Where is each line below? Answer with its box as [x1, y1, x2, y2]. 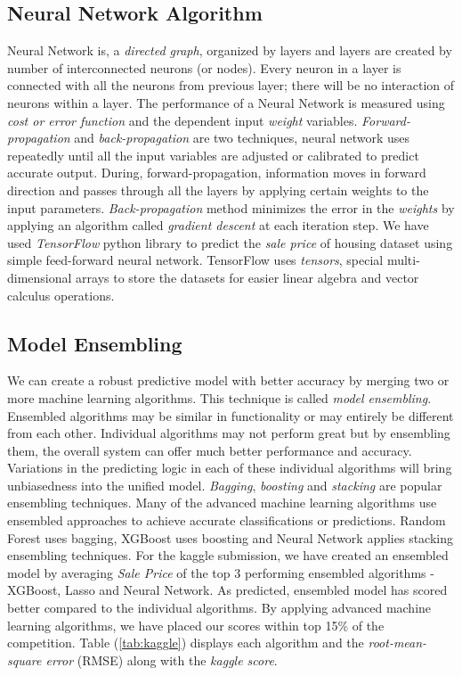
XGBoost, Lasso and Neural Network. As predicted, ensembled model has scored [7, 581, 448, 599]
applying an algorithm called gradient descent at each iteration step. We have [7, 216, 429, 235]
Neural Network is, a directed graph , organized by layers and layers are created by [7, 41, 452, 60]
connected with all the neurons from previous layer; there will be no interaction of [7, 76, 455, 95]
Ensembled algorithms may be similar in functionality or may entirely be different [7, 406, 454, 425]
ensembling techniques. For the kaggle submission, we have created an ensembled [7, 546, 449, 565]
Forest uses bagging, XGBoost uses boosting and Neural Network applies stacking [7, 528, 454, 547]
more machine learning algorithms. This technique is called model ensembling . [7, 388, 432, 407]
